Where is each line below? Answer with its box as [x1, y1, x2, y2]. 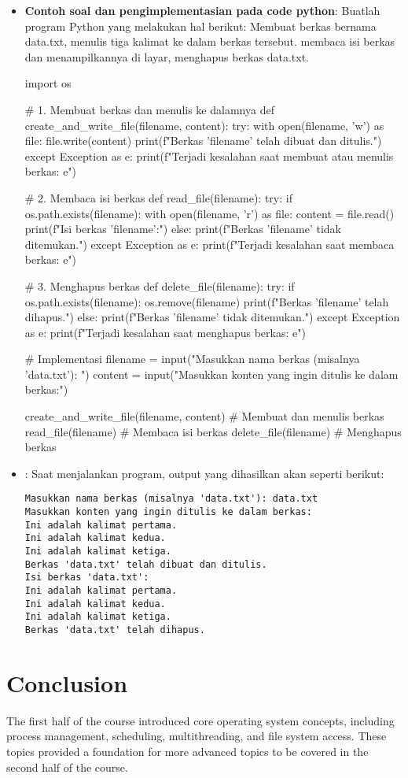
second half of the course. [6, 758, 128, 775]
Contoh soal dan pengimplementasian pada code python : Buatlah [24, 2, 380, 18]
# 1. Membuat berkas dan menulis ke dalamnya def [24, 101, 274, 117]
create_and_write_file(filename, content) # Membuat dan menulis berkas [24, 408, 384, 424]
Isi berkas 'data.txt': [24, 572, 149, 583]
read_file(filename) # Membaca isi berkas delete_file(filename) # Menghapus [24, 423, 402, 439]
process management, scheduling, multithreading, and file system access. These [6, 728, 387, 744]
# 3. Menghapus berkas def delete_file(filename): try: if [24, 277, 295, 294]
